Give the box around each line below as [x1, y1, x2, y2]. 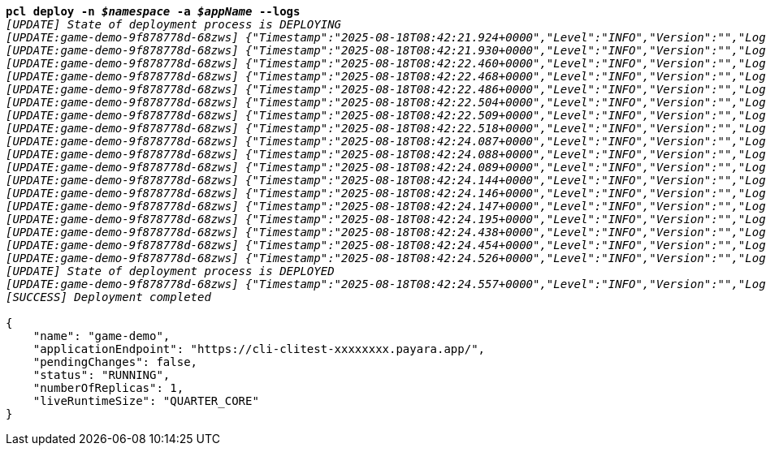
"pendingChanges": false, [32, 355, 198, 368]
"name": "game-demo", [32, 329, 171, 342]
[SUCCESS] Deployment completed [6, 291, 211, 303]
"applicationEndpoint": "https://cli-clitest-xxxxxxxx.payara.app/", [32, 342, 486, 355]
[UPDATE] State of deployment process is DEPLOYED [6, 265, 335, 278]
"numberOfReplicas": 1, [32, 381, 184, 394]
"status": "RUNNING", [32, 368, 171, 381]
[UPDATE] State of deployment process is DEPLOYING [6, 18, 342, 31]
